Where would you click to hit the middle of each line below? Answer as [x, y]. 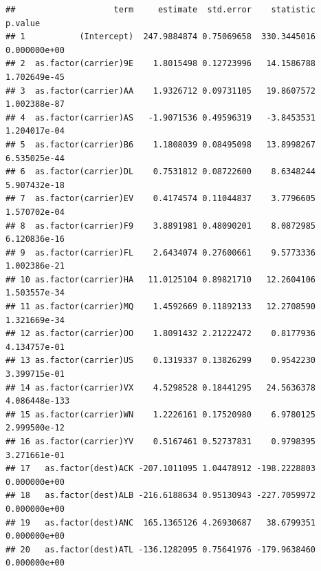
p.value [23, 23]
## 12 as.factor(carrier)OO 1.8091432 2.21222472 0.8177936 [161, 334]
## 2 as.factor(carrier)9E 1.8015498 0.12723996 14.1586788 [161, 64]
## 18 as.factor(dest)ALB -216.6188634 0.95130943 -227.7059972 [161, 496]
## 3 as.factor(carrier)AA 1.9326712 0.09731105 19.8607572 [161, 91]
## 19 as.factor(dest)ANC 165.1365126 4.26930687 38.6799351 [161, 522]
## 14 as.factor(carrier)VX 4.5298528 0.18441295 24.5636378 [161, 387]
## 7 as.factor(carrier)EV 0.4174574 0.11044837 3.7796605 [161, 199]
